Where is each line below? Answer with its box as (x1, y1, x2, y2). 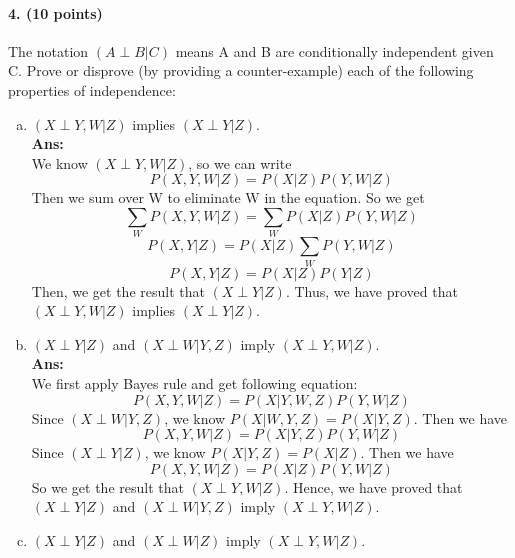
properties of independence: (8, 79, 176, 100)
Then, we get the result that (31, 280, 205, 301)
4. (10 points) (8, 2, 103, 23)
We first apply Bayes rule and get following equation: (31, 372, 358, 393)
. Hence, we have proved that (284, 476, 463, 497)
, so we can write (188, 152, 292, 173)
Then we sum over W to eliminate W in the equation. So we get (31, 187, 425, 208)
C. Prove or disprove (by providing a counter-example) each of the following (8, 60, 474, 81)
